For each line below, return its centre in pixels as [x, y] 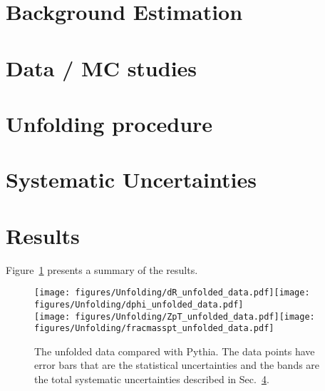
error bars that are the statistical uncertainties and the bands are [177, 365]
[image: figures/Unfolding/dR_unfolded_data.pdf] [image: [172, 293]
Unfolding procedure [109, 123]
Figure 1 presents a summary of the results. [102, 269]
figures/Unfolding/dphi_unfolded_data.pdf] [139, 304]
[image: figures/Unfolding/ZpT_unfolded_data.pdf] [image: [175, 316]
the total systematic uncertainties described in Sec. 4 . [152, 379]
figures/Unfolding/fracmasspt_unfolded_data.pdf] [154, 329]
